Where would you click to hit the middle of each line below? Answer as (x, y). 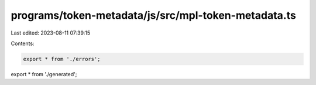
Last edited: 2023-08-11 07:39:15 (51, 33)
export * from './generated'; (44, 74)
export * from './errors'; (62, 59)
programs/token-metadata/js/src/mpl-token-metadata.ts (154, 15)
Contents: (23, 43)
